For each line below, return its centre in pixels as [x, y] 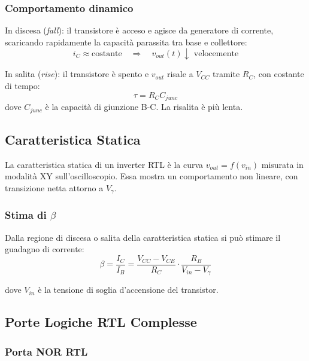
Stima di [26, 215]
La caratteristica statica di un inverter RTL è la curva [104, 164]
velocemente [216, 53]
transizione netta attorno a [54, 187]
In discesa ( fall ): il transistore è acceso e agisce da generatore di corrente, [139, 30]
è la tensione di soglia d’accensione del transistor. [128, 290]
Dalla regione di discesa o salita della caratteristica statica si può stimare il [143, 237]
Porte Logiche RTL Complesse [101, 322]
